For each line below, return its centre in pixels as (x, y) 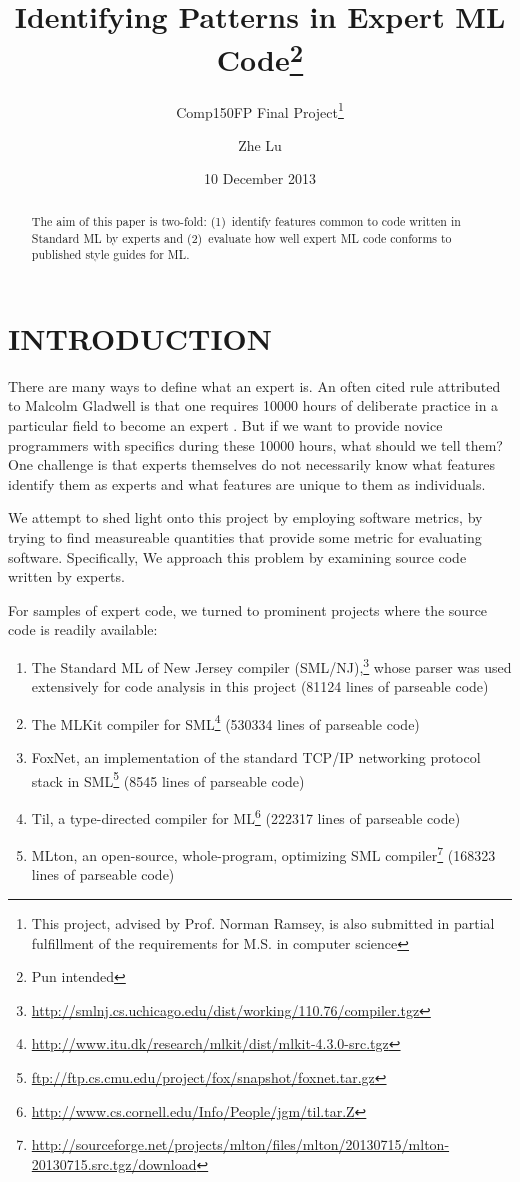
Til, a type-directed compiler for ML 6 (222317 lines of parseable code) (246, 816)
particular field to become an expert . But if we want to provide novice (225, 424)
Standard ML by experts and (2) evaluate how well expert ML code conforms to (241, 237)
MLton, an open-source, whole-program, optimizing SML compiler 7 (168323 (263, 853)
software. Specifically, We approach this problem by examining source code (237, 556)
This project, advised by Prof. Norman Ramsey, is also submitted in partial (263, 922)
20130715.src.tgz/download (114, 1163)
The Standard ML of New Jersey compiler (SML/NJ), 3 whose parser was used (271, 665)
